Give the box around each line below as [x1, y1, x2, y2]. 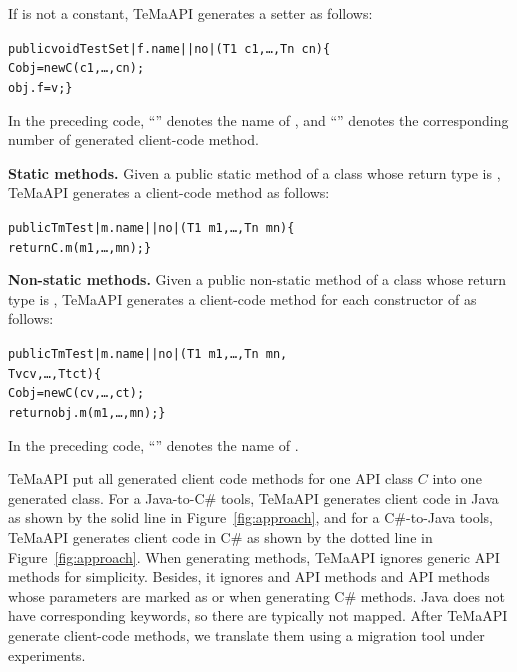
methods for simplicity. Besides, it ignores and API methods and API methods [8, 566, 490, 587]
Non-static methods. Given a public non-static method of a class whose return [8, 269, 507, 290]
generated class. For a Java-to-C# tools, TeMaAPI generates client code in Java [8, 487, 499, 508]
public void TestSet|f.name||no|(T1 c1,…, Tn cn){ [8, 41, 331, 56]
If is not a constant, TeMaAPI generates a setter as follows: [8, 3, 373, 23]
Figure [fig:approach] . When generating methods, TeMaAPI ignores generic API [8, 546, 500, 567]
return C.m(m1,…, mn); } [8, 240, 152, 255]
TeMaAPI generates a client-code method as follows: [8, 182, 330, 203]
